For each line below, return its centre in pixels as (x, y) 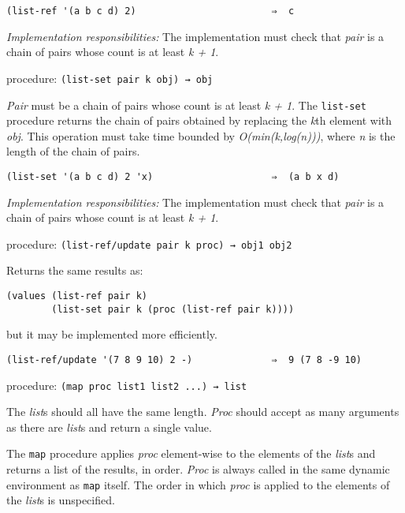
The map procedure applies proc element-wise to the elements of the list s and (191, 453)
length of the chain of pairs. (73, 151)
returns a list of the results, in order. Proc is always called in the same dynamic (198, 469)
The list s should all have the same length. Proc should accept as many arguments (203, 412)
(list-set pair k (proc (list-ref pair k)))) (173, 309)
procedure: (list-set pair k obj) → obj (110, 78)
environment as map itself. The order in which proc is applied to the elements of (198, 484)
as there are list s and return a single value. (109, 427)
